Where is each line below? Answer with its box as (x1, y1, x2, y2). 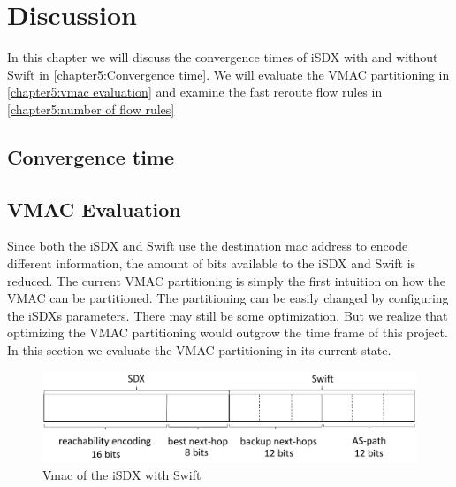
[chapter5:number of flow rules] (7, 99, 175, 118)
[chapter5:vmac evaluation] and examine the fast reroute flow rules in (7, 82, 383, 101)
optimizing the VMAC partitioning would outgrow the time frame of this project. (7, 323, 448, 342)
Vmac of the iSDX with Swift (42, 465, 201, 483)
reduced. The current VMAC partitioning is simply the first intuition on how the (7, 271, 445, 290)
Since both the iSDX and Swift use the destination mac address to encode (7, 236, 408, 255)
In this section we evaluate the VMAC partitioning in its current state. (7, 341, 391, 359)
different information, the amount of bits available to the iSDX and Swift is (7, 254, 416, 273)
